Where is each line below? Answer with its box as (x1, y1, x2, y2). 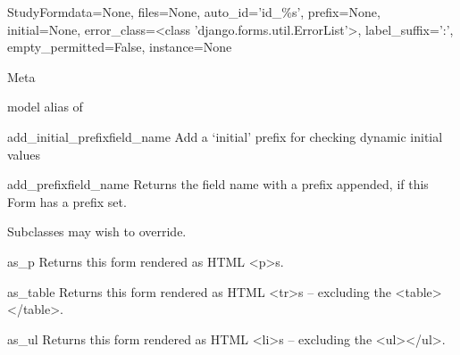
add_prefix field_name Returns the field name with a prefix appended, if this (7, 175, 429, 194)
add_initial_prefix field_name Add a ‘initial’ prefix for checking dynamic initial (7, 127, 443, 145)
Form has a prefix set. (7, 192, 127, 211)
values (7, 144, 41, 163)
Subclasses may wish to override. (7, 222, 187, 241)
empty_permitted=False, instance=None (7, 37, 232, 56)
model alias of (7, 97, 83, 116)
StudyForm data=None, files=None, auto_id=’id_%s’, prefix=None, (7, 3, 381, 21)
